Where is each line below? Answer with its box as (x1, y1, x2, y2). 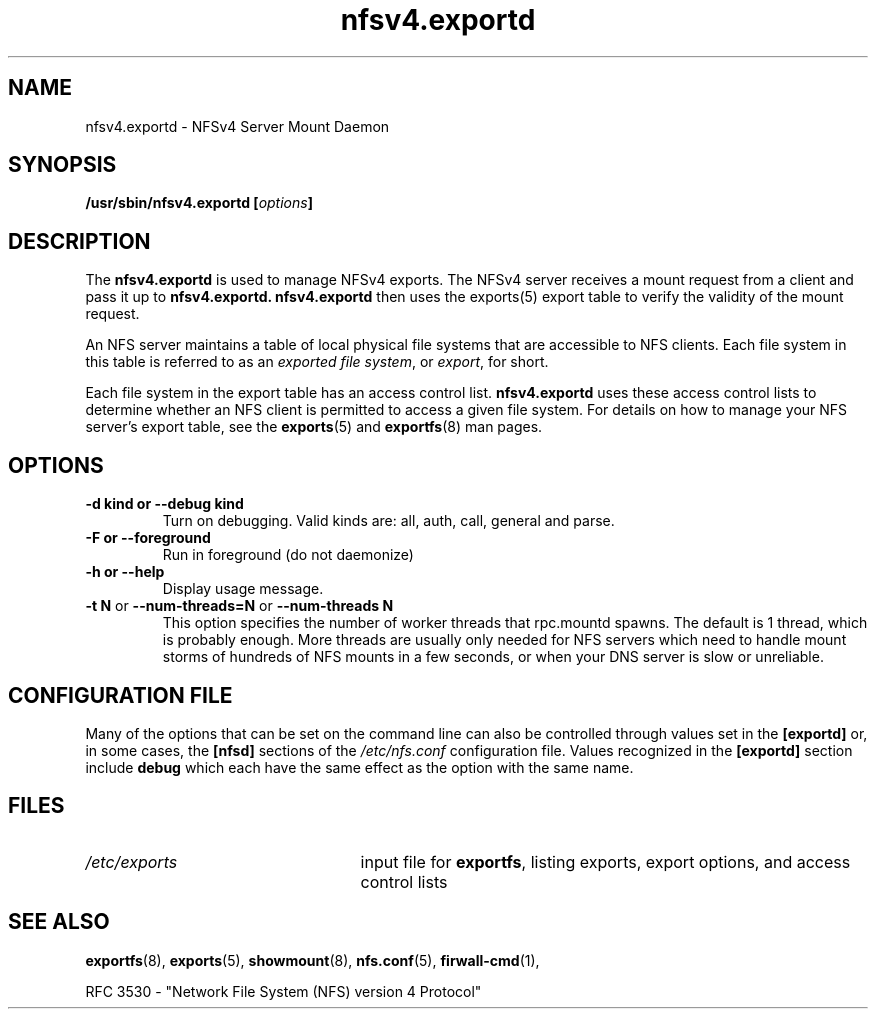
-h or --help (85, 563, 165, 581)
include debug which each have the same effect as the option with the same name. (85, 758, 634, 776)
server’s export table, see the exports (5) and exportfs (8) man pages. (85, 418, 543, 436)
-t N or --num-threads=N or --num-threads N (85, 597, 394, 615)
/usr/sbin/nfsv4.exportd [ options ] (85, 194, 313, 212)
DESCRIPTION (8, 228, 151, 254)
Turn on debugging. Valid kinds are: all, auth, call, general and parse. (162, 512, 615, 530)
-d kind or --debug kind (85, 495, 244, 513)
